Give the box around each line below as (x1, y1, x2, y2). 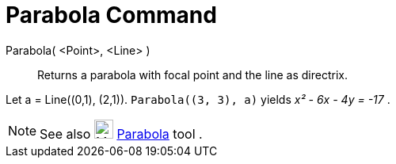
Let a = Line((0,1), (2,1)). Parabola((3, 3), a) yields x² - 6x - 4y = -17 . (6, 92, 390, 106)
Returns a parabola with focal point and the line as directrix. (37, 67, 348, 82)
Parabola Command (6, 2, 217, 29)
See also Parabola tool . (40, 125, 203, 142)
